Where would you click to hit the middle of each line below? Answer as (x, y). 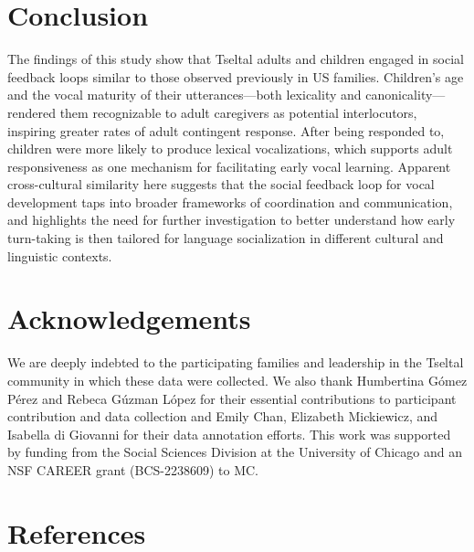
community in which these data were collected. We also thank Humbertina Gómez (237, 380)
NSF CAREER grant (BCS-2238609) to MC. (133, 469)
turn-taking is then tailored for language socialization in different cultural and (226, 238)
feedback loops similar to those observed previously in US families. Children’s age (236, 76)
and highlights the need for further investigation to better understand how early (232, 220)
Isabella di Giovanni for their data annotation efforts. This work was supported (229, 434)
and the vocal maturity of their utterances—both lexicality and (184, 95)
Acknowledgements (129, 318)
